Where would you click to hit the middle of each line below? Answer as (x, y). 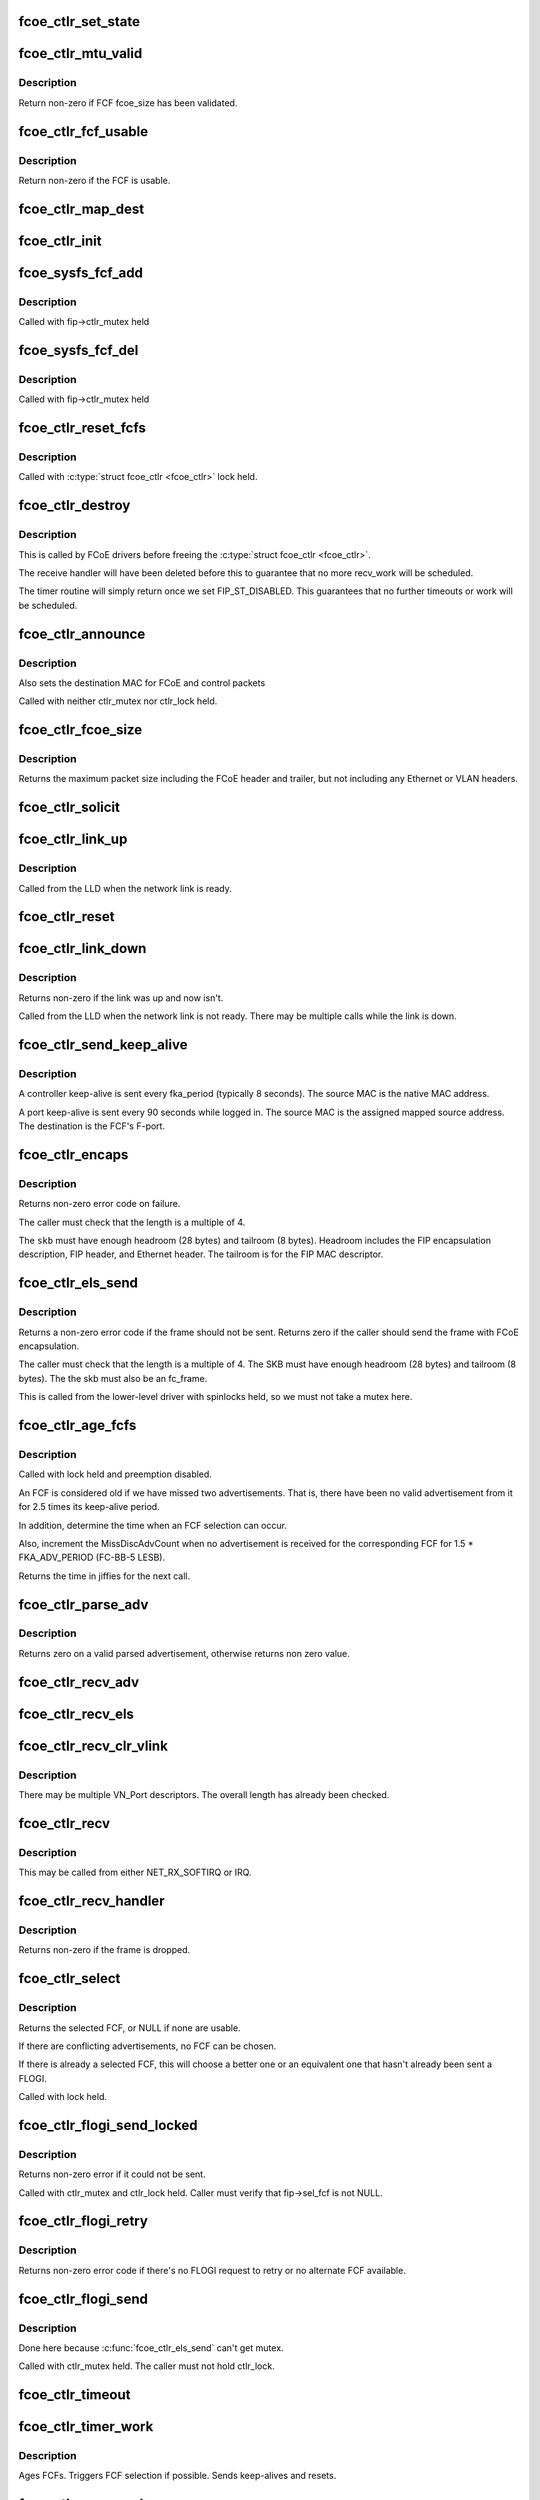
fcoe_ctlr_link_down (82, 948)
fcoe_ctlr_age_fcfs (77, 1425)
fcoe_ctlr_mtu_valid (80, 53)
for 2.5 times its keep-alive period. (89, 1507)
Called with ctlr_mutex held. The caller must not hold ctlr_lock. (146, 2366)
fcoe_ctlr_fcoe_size (80, 730)
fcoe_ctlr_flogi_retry (83, 2221)
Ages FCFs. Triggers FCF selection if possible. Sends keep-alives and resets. (177, 2476)
